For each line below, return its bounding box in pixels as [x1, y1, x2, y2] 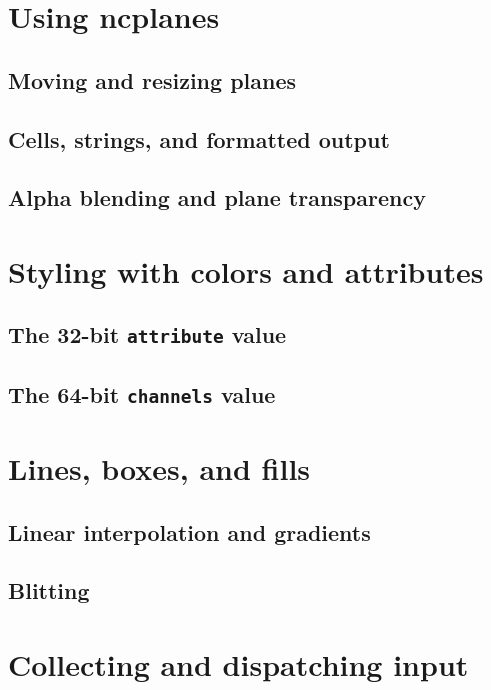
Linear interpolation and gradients [8, 516, 371, 547]
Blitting [8, 575, 90, 606]
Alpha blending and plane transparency [8, 182, 426, 213]
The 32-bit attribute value [8, 319, 287, 350]
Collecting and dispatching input [8, 643, 469, 684]
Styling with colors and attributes [8, 250, 484, 291]
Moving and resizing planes [8, 64, 297, 95]
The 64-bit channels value [8, 378, 276, 409]
